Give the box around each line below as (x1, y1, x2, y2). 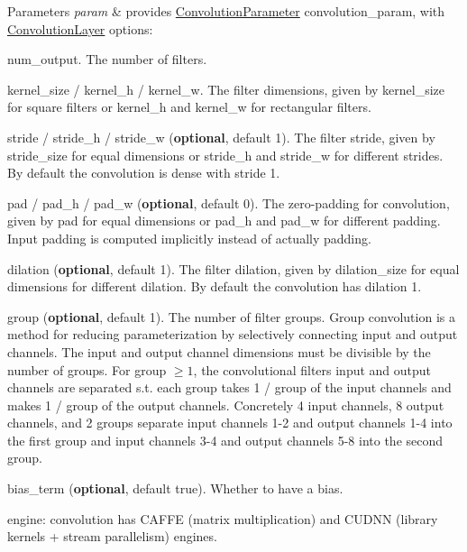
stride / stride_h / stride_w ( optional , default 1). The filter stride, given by (7, 127, 435, 146)
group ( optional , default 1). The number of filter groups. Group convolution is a (7, 307, 455, 326)
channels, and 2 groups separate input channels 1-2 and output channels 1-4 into (7, 413, 453, 432)
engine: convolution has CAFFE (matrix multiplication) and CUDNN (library (7, 509, 438, 528)
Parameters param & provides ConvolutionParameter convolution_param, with (7, 2, 445, 20)
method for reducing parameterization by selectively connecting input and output (7, 325, 458, 344)
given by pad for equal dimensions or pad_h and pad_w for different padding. (7, 211, 441, 230)
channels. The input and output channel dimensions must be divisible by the (7, 342, 431, 361)
